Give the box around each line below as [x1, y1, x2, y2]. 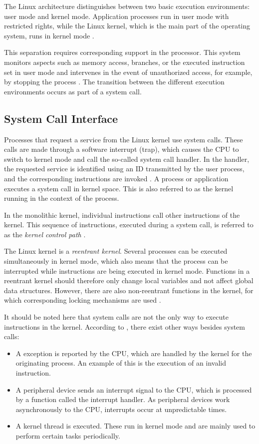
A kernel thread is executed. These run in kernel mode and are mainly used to [15, 421, 256, 431]
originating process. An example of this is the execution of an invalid [15, 358, 226, 368]
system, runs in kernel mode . [4, 30, 94, 40]
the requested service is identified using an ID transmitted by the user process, [4, 163, 245, 174]
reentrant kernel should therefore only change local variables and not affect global [4, 275, 254, 286]
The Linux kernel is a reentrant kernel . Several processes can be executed [4, 246, 228, 256]
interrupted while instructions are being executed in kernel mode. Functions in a [4, 265, 250, 276]
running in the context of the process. [4, 193, 119, 203]
